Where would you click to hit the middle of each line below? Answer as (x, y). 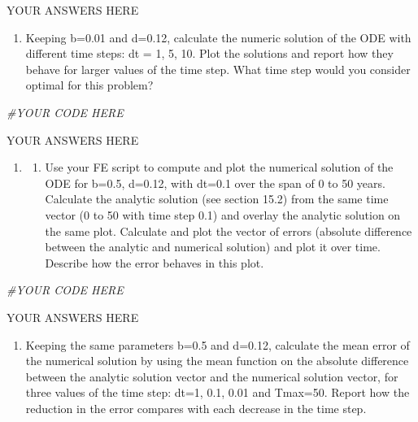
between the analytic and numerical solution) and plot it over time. (213, 247)
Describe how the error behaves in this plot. (155, 262)
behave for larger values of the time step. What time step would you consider (218, 69)
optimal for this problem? (89, 85)
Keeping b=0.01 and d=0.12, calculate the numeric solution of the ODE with (218, 37)
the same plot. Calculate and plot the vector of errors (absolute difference (229, 231)
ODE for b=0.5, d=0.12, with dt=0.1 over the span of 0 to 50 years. (215, 183)
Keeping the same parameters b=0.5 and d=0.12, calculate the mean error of (218, 344)
